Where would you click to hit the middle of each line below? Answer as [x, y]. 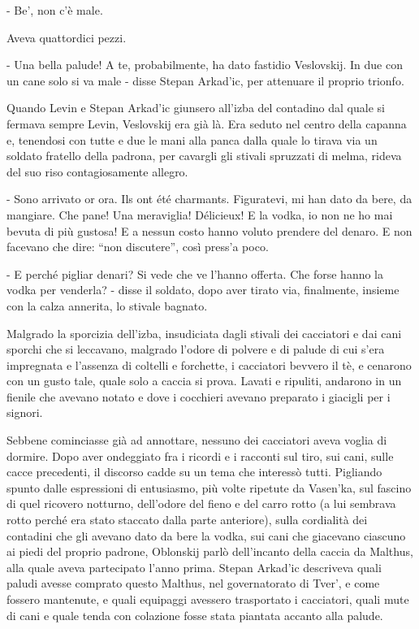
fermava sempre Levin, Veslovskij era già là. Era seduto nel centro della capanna [207, 123]
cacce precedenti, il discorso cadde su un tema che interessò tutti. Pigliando [194, 472]
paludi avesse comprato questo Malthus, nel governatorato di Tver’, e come [193, 583]
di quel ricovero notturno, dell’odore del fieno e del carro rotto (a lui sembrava [201, 503]
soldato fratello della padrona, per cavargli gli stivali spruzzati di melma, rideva [204, 156]
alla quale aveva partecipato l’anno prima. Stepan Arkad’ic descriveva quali [194, 567]
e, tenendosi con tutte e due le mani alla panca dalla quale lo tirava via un [192, 139]
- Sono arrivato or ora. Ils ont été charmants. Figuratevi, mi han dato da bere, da [209, 199]
